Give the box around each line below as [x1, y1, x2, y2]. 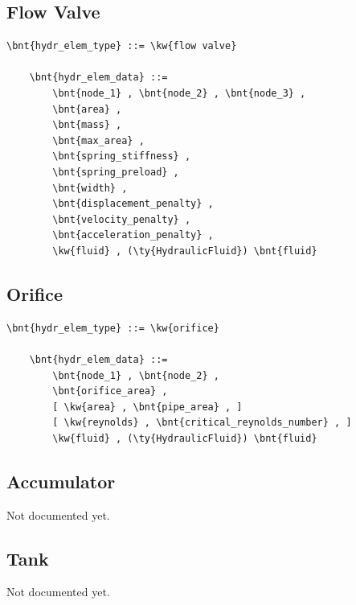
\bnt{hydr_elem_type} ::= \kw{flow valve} [6, 40, 237, 52]
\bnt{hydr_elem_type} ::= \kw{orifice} [6, 322, 219, 334]
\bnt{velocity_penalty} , [52, 213, 191, 225]
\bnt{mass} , [52, 119, 122, 131]
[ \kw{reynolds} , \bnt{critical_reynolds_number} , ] [52, 417, 352, 429]
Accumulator [6, 468, 116, 493]
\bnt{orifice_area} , [52, 385, 168, 397]
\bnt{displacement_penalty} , [52, 198, 214, 210]
